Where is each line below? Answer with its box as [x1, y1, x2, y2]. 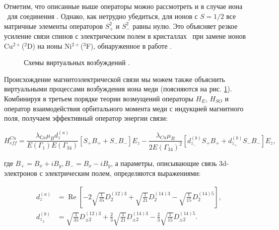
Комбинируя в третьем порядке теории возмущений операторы [4, 93, 194, 103]
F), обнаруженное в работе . [86, 40, 172, 51]
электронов [4, 168, 37, 178]
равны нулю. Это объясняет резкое [133, 20, 238, 31]
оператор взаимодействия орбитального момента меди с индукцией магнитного [4, 103, 244, 113]
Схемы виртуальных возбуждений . [24, 57, 130, 68]
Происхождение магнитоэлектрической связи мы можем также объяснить [4, 74, 225, 84]
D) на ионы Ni [27, 40, 72, 51]
